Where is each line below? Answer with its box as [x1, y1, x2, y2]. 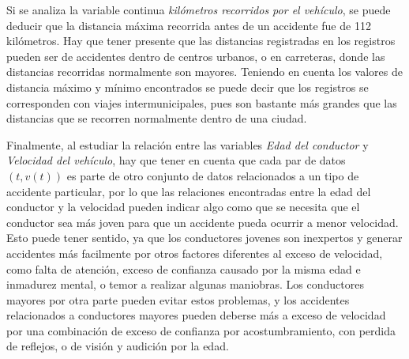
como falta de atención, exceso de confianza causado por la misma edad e [6, 260, 361, 277]
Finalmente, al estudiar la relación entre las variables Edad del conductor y [6, 136, 369, 153]
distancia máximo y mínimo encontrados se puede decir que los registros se [6, 78, 369, 95]
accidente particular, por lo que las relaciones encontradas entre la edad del [6, 183, 371, 199]
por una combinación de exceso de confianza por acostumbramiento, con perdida [6, 322, 396, 338]
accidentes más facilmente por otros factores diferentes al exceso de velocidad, [6, 244, 383, 261]
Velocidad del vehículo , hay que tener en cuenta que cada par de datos [6, 152, 346, 168]
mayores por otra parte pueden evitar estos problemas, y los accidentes [6, 291, 350, 308]
